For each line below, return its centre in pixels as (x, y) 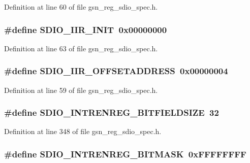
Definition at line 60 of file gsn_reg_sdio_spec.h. (81, 7)
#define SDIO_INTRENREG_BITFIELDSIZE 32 (112, 112)
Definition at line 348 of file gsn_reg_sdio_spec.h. (83, 131)
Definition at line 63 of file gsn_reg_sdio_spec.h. (81, 48)
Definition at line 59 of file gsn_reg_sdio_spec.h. (81, 90)
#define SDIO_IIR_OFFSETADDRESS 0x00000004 (116, 71)
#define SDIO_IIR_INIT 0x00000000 (86, 29)
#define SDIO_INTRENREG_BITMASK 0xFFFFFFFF (125, 154)
